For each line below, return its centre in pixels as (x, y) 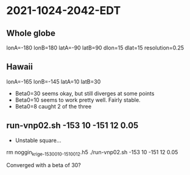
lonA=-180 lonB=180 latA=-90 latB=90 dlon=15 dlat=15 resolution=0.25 (95, 48)
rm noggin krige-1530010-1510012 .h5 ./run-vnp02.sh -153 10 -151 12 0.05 (92, 153)
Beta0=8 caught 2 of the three (53, 106)
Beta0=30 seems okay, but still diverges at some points (85, 93)
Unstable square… (38, 140)
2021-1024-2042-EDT (64, 11)
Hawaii (20, 67)
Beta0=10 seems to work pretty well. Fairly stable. (78, 100)
